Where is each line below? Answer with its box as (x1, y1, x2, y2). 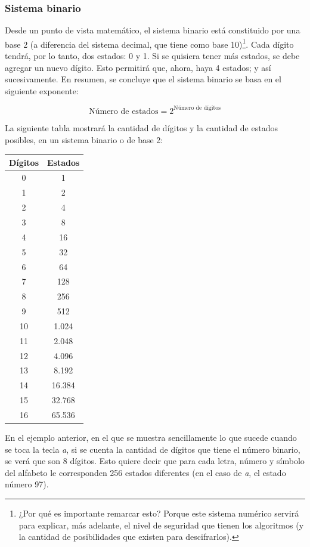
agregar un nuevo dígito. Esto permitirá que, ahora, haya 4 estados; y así (5, 61, 271, 73)
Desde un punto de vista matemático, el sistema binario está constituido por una (5, 24, 300, 36)
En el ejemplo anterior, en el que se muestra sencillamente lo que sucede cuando (5, 431, 297, 444)
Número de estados (89, 107, 159, 116)
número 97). (5, 478, 49, 490)
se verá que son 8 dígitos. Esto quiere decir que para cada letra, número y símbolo (5, 455, 305, 467)
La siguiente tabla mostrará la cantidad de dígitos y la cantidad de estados (5, 121, 278, 134)
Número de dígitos (173, 105, 221, 112)
